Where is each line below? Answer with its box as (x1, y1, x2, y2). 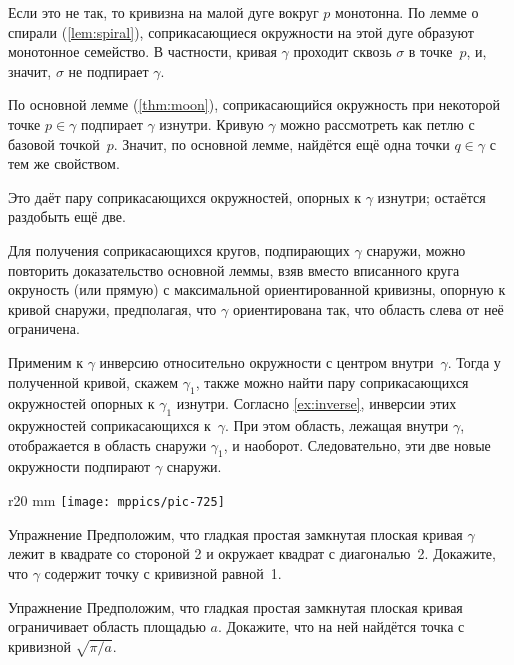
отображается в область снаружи (8, 434, 207, 455)
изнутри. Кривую (159, 113, 264, 134)
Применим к (8, 351, 83, 372)
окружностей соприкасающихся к (8, 415, 211, 436)
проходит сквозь (293, 41, 392, 62)
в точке (408, 41, 453, 62)
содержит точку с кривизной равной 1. (44, 562, 282, 583)
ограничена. (8, 318, 80, 339)
